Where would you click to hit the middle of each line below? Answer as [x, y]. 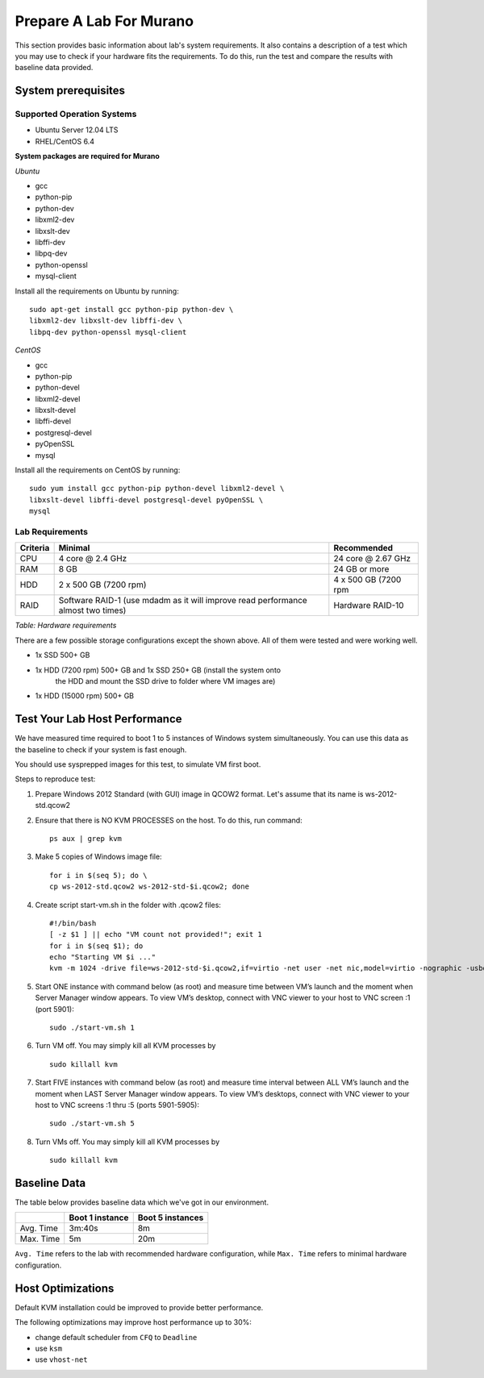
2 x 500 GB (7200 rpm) [102, 585]
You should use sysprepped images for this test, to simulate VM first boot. [138, 764]
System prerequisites [70, 91]
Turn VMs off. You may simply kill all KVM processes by [127, 1142]
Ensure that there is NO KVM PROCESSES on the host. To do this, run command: [169, 820]
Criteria [35, 548]
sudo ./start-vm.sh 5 [92, 1124]
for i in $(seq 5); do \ [98, 875]
